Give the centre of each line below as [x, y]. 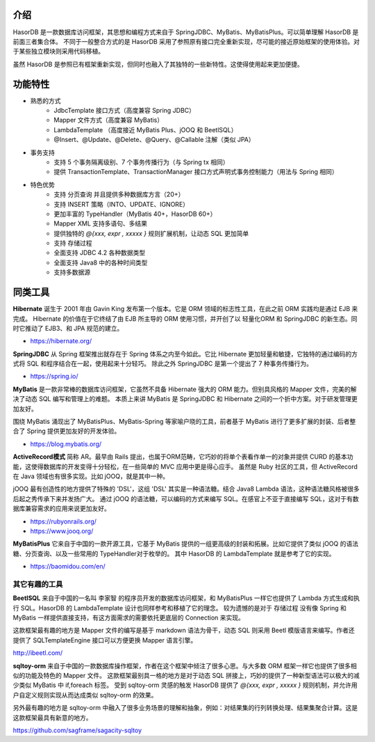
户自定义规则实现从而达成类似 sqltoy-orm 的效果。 [85, 695]
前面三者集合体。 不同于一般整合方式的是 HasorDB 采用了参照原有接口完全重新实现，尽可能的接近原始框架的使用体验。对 [186, 41]
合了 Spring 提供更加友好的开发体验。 [67, 431]
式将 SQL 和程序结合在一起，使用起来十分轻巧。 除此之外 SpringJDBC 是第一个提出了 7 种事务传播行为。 [162, 364]
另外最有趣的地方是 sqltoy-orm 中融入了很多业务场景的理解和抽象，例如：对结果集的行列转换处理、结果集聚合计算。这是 [185, 708]
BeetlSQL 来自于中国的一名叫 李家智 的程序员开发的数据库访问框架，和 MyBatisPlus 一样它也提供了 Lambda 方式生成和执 [186, 598]
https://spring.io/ [55, 377]
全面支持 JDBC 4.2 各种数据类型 [100, 253]
